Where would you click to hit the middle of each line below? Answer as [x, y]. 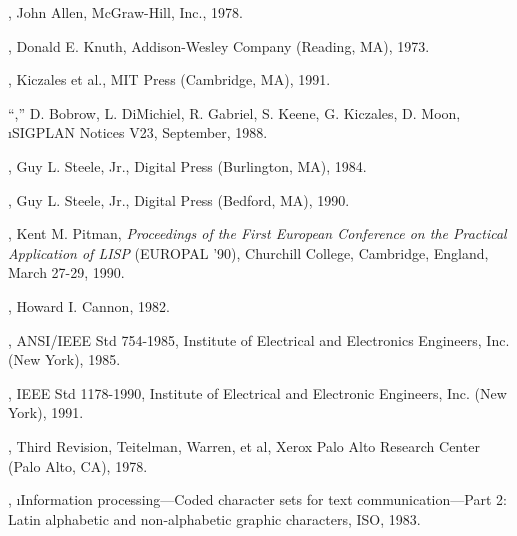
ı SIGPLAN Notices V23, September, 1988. [138, 132]
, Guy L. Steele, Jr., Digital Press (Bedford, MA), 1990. [179, 199]
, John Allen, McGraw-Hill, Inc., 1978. [125, 12]
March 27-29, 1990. [66, 272]
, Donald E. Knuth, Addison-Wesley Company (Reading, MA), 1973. [219, 45]
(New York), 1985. [64, 359]
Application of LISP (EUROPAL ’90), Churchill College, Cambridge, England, [248, 252]
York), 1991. [46, 412]
